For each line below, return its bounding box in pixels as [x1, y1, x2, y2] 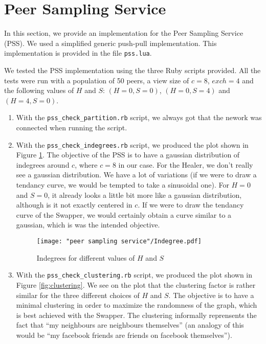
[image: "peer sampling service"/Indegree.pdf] [36, 238, 202, 245]
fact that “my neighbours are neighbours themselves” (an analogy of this [16, 319, 244, 330]
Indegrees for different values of [36, 252, 135, 263]
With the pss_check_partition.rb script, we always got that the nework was [16, 112, 262, 123]
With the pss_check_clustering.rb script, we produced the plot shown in [16, 269, 253, 280]
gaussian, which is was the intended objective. [16, 219, 160, 230]
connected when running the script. [16, 122, 127, 132]
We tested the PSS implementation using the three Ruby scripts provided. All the [4, 64, 261, 75]
